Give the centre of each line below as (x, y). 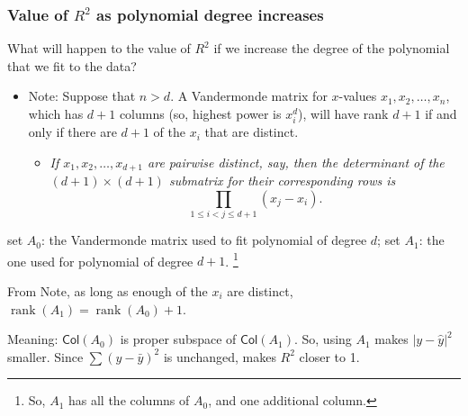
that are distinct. (252, 132)
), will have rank (343, 113)
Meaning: (33, 339)
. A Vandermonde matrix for (249, 96)
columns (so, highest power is (200, 113)
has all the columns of (129, 400)
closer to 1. (329, 356)
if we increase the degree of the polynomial (332, 48)
